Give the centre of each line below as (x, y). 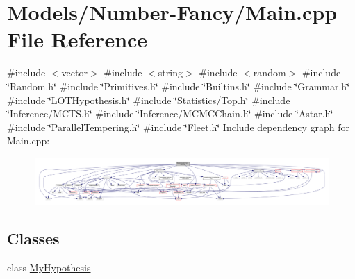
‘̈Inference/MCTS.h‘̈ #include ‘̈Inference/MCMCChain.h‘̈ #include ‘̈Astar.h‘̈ (170, 113)
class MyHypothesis (49, 267)
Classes (33, 238)
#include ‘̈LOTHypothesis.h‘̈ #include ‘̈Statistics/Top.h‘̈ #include (149, 100)
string (170, 73)
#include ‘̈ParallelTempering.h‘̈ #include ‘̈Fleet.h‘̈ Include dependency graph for (178, 127)
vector (74, 73)
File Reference (77, 39)
